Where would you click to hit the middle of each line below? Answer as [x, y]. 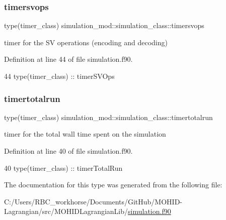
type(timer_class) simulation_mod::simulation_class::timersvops [104, 25]
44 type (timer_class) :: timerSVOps [59, 76]
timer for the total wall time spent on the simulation [85, 134]
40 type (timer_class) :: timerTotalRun [63, 168]
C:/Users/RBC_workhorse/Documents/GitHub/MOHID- [93, 201]
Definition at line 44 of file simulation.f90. [68, 59]
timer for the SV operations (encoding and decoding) [86, 42]
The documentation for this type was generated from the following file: [113, 185]
